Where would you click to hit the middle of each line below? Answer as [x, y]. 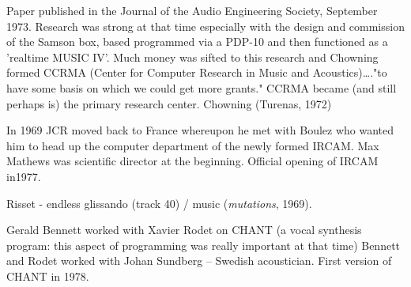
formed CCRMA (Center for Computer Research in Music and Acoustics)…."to [197, 72]
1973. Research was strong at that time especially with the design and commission [205, 26]
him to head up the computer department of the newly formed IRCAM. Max [193, 145]
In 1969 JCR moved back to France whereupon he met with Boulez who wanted [200, 130]
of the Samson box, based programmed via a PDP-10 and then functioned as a [197, 42]
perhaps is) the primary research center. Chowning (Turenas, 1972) [169, 103]
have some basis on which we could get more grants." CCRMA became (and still [202, 87]
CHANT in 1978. [48, 276]
